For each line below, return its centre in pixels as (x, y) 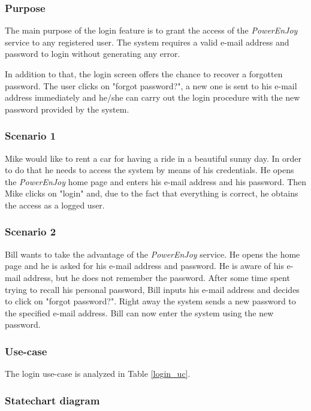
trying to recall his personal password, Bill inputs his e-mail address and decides (152, 289)
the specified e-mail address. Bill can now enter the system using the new (139, 312)
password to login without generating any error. (93, 54)
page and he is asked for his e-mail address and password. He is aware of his (144, 266)
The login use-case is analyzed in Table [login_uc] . (98, 374)
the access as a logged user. (55, 205)
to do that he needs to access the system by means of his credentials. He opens (150, 170)
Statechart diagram (52, 400)
